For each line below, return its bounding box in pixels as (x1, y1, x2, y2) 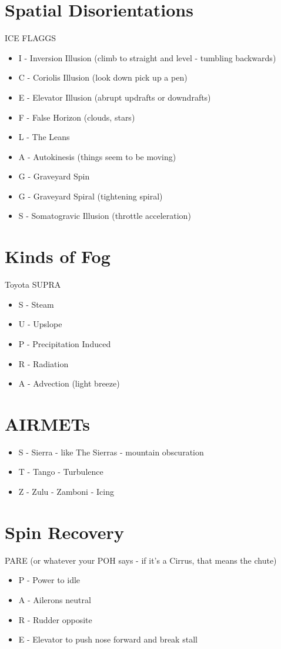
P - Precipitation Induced (18, 337, 111, 350)
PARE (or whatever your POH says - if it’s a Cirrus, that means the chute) (5, 554, 277, 566)
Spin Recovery (5, 520, 124, 544)
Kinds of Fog (5, 244, 111, 268)
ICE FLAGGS (5, 32, 56, 44)
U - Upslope (18, 318, 62, 330)
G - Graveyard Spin (18, 170, 90, 182)
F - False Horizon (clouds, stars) (18, 111, 135, 123)
